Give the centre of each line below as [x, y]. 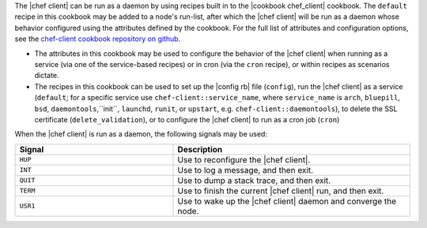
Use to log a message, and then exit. [246, 170]
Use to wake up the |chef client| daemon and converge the [287, 201]
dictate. [47, 76]
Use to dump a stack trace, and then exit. [254, 180]
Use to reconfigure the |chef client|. [244, 159]
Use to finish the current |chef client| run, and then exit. [281, 191]
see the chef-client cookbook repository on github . [98, 39]
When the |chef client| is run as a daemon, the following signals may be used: [141, 134]
